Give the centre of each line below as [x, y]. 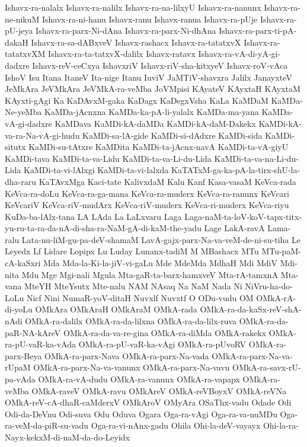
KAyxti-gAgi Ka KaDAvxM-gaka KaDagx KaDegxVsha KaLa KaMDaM [137, 100]
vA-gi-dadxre [28, 123]
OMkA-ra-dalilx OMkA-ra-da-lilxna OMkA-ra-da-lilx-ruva [131, 321]
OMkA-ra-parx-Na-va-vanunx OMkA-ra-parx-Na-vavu [132, 367]
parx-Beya [23, 355]
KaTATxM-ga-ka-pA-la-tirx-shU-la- [236, 170]
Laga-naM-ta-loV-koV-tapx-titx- [243, 216]
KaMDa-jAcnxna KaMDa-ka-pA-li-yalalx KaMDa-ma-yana [151, 112]
